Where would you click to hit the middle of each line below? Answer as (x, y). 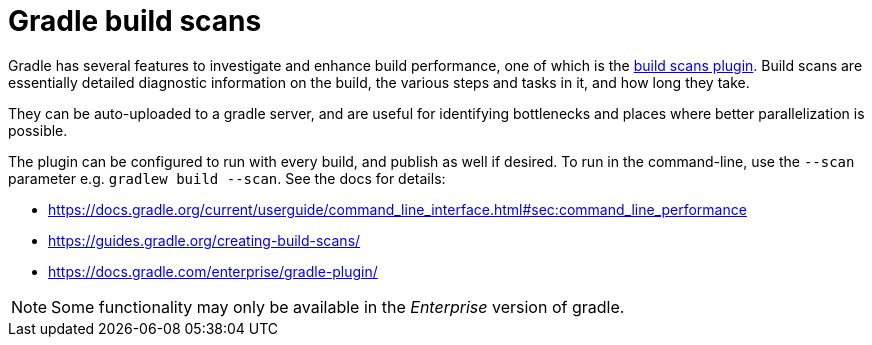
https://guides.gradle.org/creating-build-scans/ (204, 240)
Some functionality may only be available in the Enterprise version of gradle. (338, 306)
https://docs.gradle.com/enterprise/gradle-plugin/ (213, 271)
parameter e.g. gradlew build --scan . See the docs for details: (227, 178)
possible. (38, 130)
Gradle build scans (135, 21)
